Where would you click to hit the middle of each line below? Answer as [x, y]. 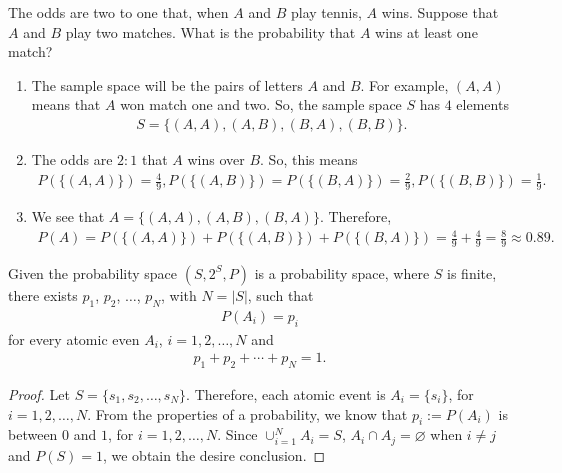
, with [179, 294]
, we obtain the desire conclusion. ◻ [214, 454]
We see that [68, 215]
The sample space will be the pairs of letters [167, 84]
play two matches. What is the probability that [210, 31]
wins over [216, 159]
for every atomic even [74, 338]
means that [66, 104]
